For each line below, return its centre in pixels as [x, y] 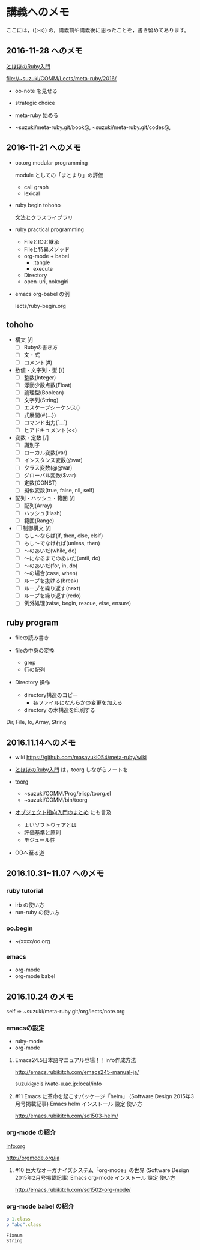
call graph [36, 187]
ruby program [32, 622]
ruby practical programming [49, 229]
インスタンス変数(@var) [53, 460]
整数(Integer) [40, 377]
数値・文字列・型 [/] [40, 370]
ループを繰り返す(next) [52, 588]
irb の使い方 [30, 905]
